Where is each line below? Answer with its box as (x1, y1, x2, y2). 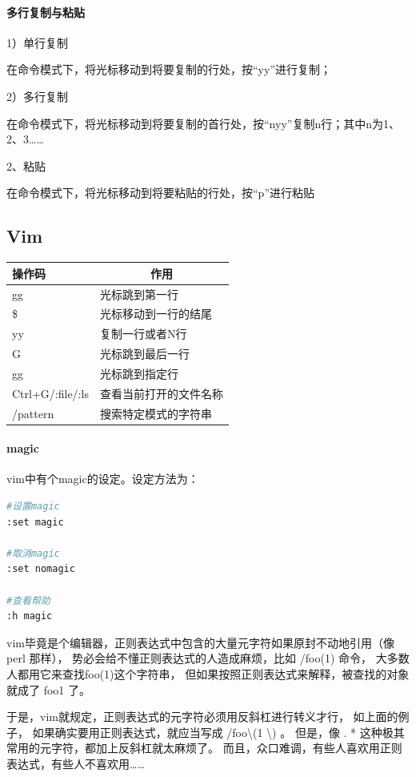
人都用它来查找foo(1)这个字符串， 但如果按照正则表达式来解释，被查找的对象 (6, 665, 410, 682)
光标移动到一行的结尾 (99, 305, 212, 322)
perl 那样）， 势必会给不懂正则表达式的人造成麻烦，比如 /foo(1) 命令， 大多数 (6, 650, 410, 666)
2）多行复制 (6, 87, 68, 104)
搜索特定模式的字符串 (99, 405, 212, 421)
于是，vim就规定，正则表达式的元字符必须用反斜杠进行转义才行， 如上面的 (6, 708, 398, 725)
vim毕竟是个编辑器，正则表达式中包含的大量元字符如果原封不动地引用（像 (6, 634, 394, 650)
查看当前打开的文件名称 (99, 384, 223, 401)
